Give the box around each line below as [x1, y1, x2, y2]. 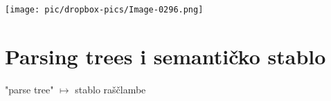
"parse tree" [5, 82, 54, 96]
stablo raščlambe [75, 82, 146, 96]
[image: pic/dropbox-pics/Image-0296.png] [5, 5, 204, 15]
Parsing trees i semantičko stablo [5, 42, 326, 70]
